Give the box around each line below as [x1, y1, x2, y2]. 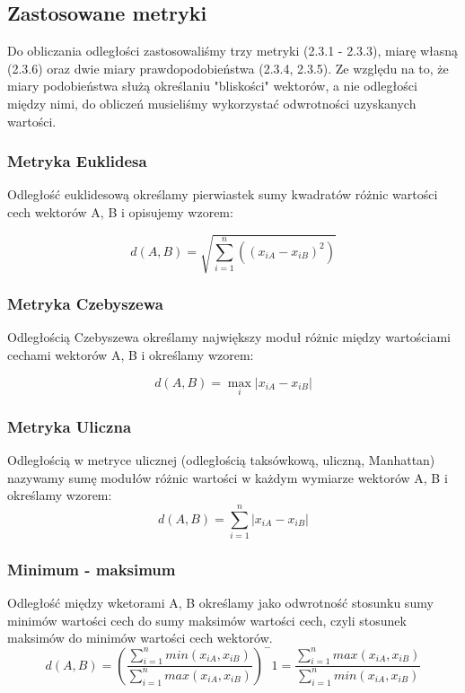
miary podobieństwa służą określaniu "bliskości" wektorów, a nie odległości [7, 76, 417, 95]
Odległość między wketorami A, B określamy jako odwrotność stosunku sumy [7, 593, 434, 612]
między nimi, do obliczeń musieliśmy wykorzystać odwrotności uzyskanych [7, 93, 417, 112]
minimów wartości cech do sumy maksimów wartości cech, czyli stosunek [7, 610, 407, 629]
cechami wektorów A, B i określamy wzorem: [7, 345, 254, 364]
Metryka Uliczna [7, 415, 132, 437]
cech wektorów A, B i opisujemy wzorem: [7, 202, 233, 221]
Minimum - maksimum [7, 557, 176, 580]
